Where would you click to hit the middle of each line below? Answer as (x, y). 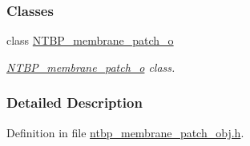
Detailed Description (75, 103)
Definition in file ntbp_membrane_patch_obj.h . (125, 132)
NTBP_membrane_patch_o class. (91, 67)
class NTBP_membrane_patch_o (90, 40)
